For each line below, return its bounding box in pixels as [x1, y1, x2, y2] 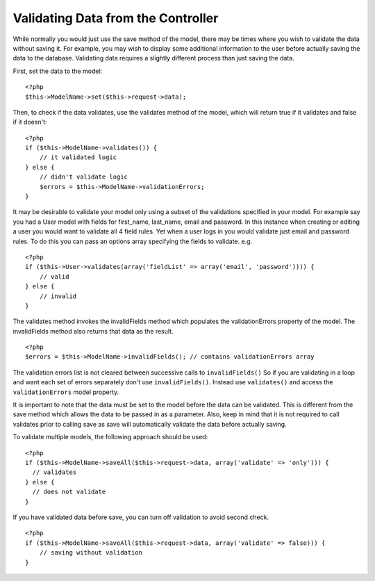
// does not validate [32, 488, 106, 496]
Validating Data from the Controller [12, 10, 219, 26]
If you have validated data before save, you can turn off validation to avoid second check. [12, 513, 269, 521]
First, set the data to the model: [12, 67, 103, 75]
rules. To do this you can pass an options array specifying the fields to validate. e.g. [12, 237, 253, 245]
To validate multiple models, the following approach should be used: [12, 433, 208, 441]
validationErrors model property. [12, 388, 119, 396]
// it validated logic [39, 154, 117, 161]
